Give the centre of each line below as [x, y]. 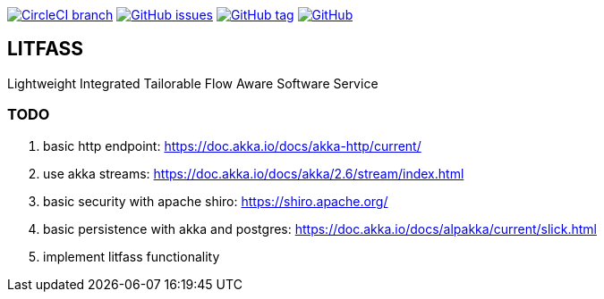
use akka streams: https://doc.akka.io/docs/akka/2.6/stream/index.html [254, 173]
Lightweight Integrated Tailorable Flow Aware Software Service [193, 83]
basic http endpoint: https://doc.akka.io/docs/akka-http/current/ [232, 145]
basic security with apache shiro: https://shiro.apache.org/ [216, 201]
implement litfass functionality [132, 256]
